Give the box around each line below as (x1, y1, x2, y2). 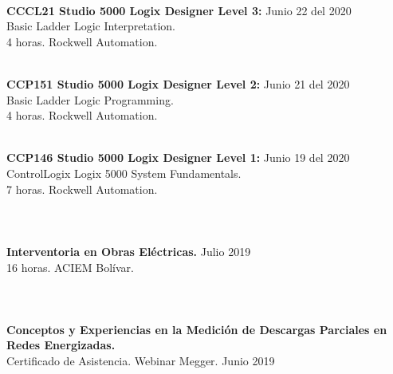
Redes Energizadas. (6, 337, 116, 353)
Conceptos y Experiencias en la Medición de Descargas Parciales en (6, 321, 387, 337)
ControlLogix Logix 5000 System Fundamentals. (6, 164, 242, 181)
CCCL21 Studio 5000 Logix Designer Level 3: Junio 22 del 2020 (6, 2, 352, 18)
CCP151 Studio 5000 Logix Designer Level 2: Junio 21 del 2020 (6, 75, 350, 92)
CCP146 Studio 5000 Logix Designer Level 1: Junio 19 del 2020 (6, 149, 350, 166)
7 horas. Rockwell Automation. (6, 180, 158, 197)
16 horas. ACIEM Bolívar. (6, 258, 134, 275)
